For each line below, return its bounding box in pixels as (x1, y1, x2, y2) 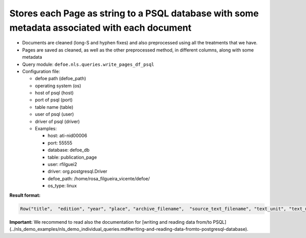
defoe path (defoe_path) (35, 76, 86, 82)
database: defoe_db (47, 147, 90, 153)
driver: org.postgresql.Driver (47, 169, 108, 175)
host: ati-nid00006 (47, 133, 88, 139)
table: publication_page (47, 154, 97, 160)
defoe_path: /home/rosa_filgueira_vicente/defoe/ (47, 175, 150, 181)
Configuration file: (22, 68, 61, 74)
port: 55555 (47, 139, 72, 146)
